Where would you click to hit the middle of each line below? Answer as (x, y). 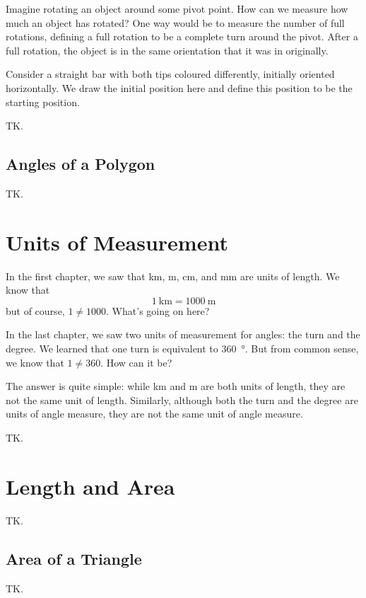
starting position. (43, 102)
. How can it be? (136, 362)
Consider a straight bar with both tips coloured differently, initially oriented (170, 74)
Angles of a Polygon (81, 164)
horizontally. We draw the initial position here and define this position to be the (179, 87)
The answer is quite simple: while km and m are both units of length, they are (176, 386)
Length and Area (90, 486)
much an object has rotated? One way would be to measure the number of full (175, 22)
